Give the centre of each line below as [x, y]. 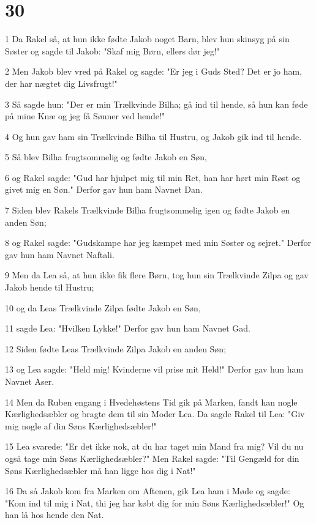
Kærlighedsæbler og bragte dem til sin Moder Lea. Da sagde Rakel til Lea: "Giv [155, 414]
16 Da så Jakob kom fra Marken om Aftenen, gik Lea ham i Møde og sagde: [148, 491]
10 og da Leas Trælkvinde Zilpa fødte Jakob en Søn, [103, 307]
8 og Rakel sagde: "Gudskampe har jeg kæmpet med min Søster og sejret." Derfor [158, 243]
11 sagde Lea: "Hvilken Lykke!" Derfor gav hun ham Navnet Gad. [128, 328]
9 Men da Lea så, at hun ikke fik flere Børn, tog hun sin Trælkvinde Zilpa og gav [157, 275]
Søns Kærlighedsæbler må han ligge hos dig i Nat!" [100, 470]
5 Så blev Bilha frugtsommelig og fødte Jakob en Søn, [106, 157]
